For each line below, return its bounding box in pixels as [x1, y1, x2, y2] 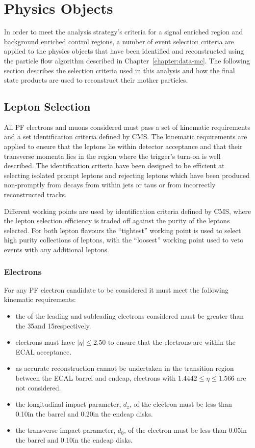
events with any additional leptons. [4, 244, 109, 255]
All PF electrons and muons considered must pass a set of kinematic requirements [4, 121, 250, 132]
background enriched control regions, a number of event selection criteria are [4, 36, 234, 46]
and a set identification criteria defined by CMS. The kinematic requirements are [4, 131, 247, 142]
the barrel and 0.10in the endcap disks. [15, 434, 133, 445]
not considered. [15, 382, 61, 392]
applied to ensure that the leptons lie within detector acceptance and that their [4, 141, 243, 151]
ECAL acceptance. [15, 346, 72, 357]
